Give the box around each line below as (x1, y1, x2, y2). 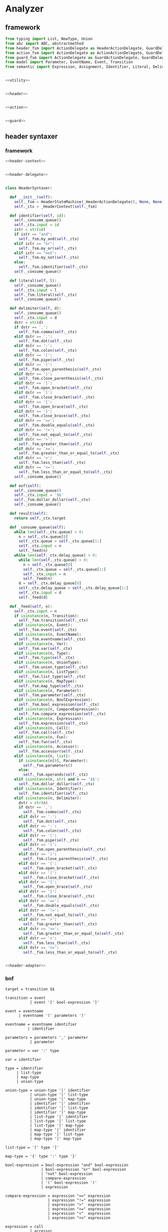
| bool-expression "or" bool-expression (40, 1167, 126, 1172)
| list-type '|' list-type (29, 1118, 86, 1123)
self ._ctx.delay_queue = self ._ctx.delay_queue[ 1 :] (18, 586, 128, 591)
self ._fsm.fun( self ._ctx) (18, 739, 72, 744)
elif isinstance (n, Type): (14, 650, 70, 656)
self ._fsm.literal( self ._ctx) (14, 292, 77, 297)
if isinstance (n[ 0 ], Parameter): (18, 758, 88, 763)
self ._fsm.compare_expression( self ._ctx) (18, 711, 106, 716)
